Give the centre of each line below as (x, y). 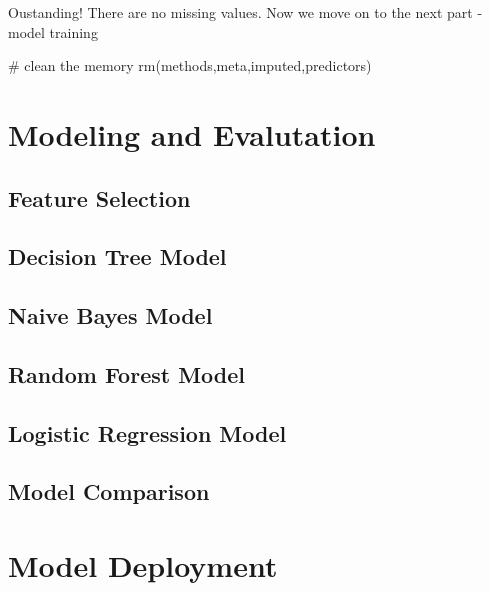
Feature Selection (99, 197)
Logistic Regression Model (147, 432)
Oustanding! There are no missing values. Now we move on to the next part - (245, 12)
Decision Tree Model (117, 256)
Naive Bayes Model (110, 315)
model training (53, 31)
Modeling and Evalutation (192, 133)
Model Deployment (143, 565)
